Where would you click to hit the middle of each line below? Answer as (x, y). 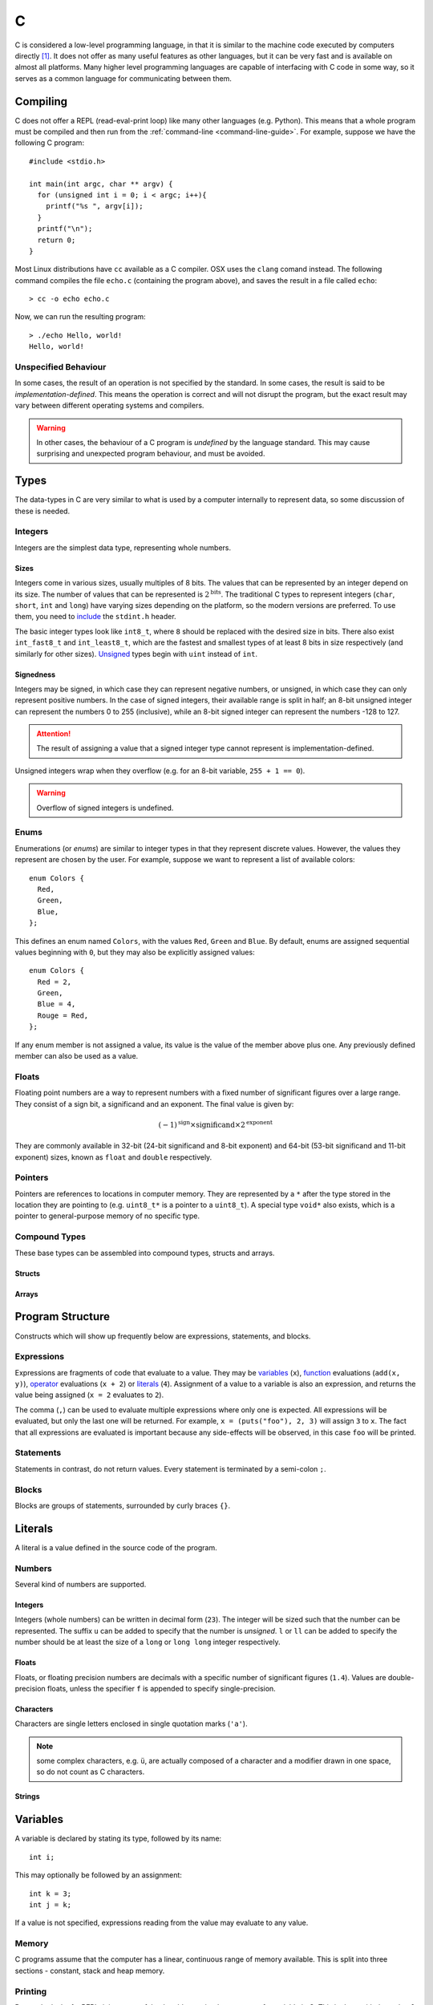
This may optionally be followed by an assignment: (98, 1875)
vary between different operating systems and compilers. (109, 406)
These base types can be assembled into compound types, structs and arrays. (145, 1253)
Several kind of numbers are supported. (81, 1584)
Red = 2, (55, 982)
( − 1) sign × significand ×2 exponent (215, 1124)
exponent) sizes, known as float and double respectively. (113, 1157)
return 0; (57, 240)
